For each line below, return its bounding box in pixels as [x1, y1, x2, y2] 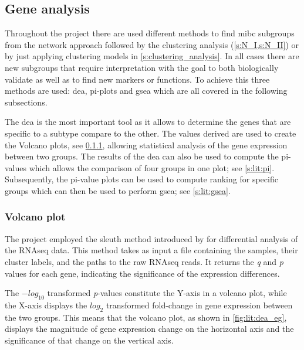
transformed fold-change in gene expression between [106, 298, 293, 311]
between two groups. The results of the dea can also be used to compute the [5, 150, 279, 162]
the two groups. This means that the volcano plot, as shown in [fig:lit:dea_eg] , [5, 311, 287, 323]
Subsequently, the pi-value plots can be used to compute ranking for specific [5, 173, 278, 185]
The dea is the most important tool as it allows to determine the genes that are [5, 115, 291, 128]
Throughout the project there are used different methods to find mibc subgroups [5, 27, 295, 39]
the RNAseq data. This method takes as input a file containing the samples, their [5, 244, 298, 256]
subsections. [5, 96, 48, 108]
